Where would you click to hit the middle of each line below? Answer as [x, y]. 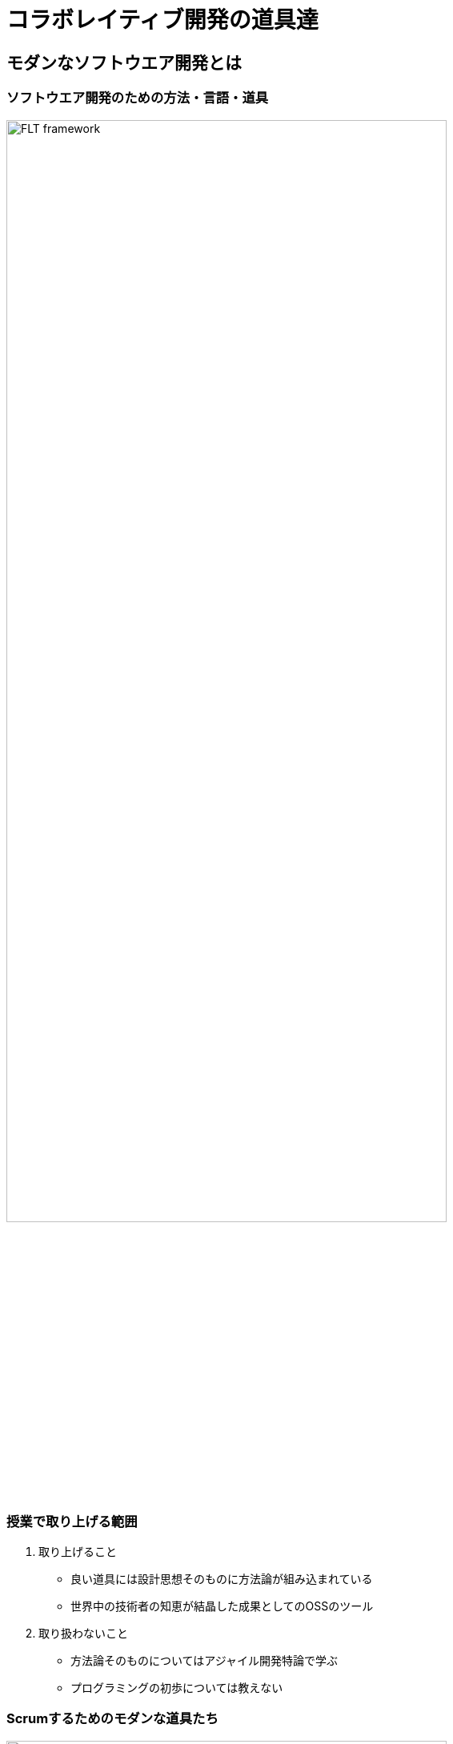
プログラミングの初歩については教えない [177, 1687]
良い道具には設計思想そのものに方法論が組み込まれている [222, 1578]
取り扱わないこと [83, 1633]
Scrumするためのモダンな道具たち [112, 1719]
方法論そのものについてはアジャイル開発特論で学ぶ [204, 1660]
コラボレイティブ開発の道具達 [162, 20]
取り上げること [78, 1551]
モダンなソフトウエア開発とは [124, 62]
